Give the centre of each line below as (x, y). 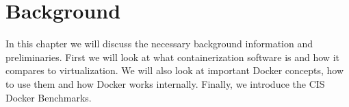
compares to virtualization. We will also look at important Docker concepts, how (175, 70)
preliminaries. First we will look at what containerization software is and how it (172, 57)
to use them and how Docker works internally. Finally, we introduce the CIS (165, 83)
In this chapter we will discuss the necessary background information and (159, 44)
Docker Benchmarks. (49, 97)
